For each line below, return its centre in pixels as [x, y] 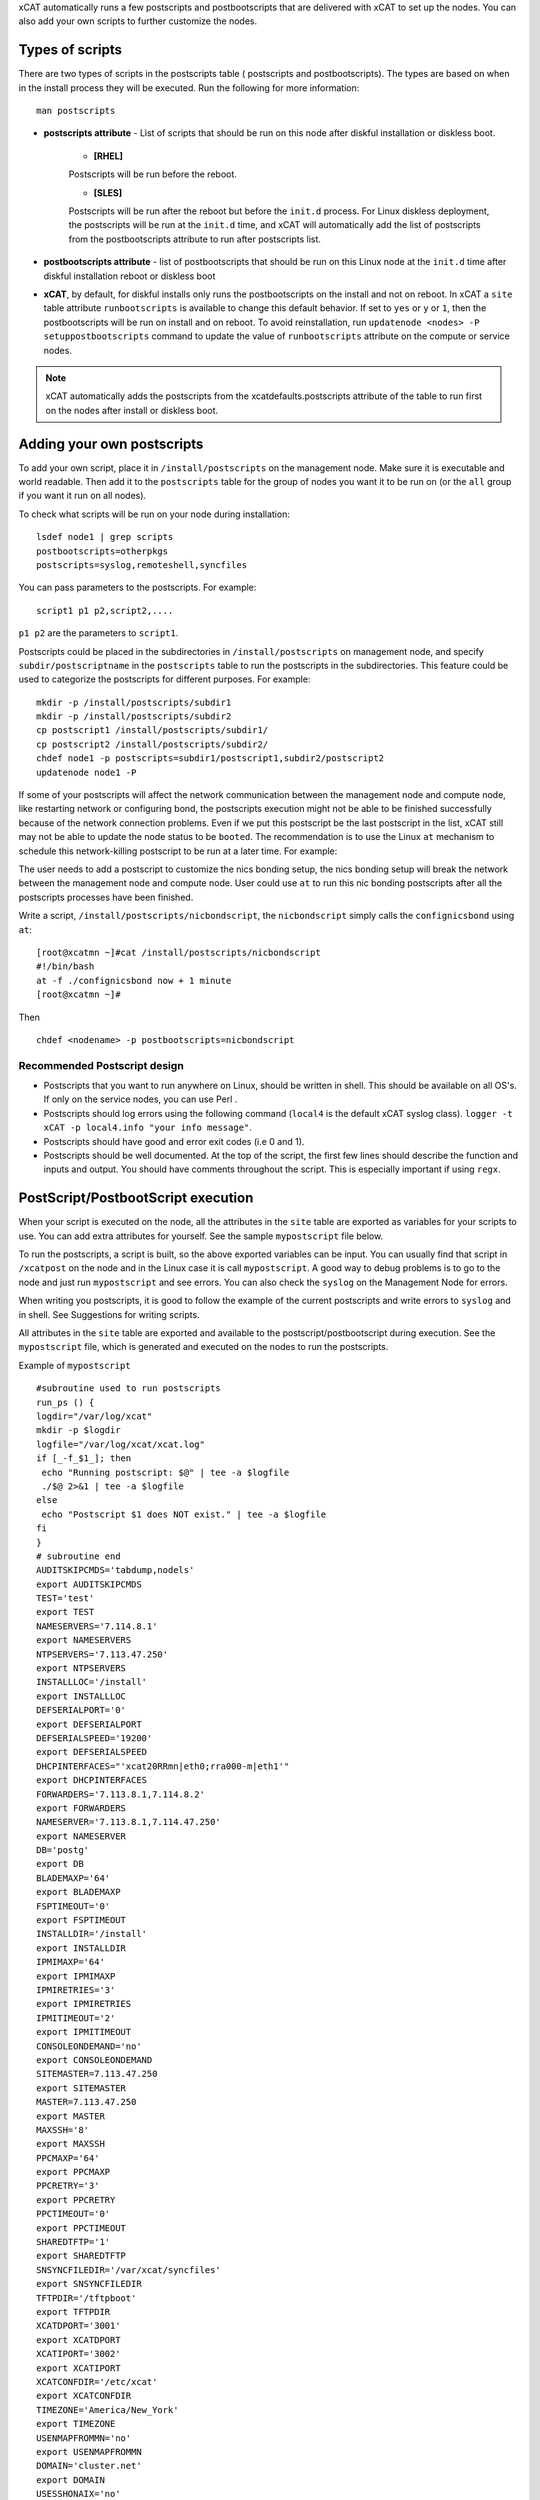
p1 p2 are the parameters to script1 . [98, 633]
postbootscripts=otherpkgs [102, 551]
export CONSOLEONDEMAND [94, 2059]
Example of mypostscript [74, 1365]
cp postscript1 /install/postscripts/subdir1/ [152, 730]
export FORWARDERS [81, 1808]
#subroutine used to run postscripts [129, 1388]
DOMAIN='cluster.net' [89, 2466]
